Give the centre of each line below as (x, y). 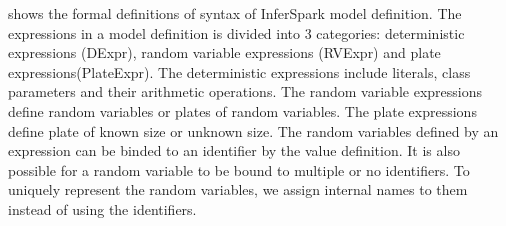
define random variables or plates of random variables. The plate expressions (242, 110)
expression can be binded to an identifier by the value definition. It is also (234, 150)
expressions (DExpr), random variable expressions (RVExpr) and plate (224, 52)
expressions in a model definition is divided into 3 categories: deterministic (236, 32)
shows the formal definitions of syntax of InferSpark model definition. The (235, 13)
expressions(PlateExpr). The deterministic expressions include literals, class (239, 71)
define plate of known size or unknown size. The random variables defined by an (253, 130)
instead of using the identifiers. (102, 208)
